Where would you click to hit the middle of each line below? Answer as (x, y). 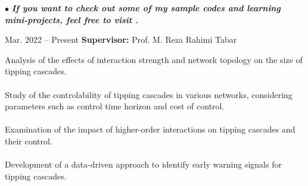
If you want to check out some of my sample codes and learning (146, 8)
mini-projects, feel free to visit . (72, 19)
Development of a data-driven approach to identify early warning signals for (143, 164)
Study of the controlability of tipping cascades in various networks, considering (149, 94)
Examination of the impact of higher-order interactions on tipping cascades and (150, 129)
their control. (29, 141)
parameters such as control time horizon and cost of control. (115, 106)
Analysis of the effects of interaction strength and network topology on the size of (154, 59)
